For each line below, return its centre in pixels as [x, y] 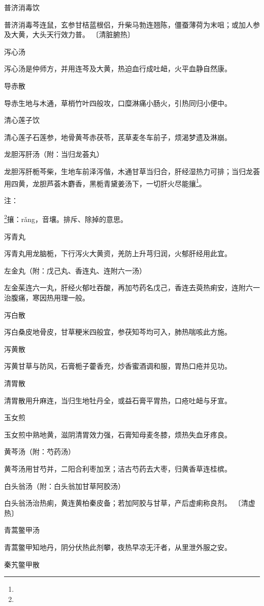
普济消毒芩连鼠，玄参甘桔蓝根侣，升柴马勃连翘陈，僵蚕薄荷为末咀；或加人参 [132, 24]
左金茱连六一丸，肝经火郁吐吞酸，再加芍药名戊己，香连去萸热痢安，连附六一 [132, 287]
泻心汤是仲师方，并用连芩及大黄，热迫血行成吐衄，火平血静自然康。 [118, 68]
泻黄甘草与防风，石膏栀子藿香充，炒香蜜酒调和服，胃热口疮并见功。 [118, 366]
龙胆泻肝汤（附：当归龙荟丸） [54, 154]
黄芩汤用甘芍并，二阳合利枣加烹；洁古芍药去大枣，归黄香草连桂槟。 [118, 468]
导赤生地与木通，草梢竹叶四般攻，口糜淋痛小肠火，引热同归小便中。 [118, 103]
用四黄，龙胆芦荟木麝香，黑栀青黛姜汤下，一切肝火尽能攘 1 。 [105, 182]
